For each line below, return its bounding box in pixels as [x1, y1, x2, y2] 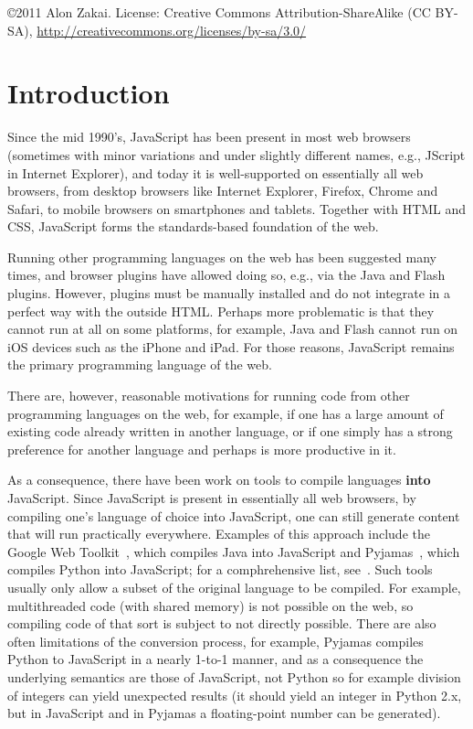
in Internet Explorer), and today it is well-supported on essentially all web [7, 163, 424, 182]
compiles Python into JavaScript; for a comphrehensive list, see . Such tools [7, 560, 433, 579]
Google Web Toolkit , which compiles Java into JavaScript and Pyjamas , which [7, 541, 460, 561]
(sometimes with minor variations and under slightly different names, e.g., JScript [7, 145, 466, 164]
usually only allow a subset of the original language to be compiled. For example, [7, 577, 461, 596]
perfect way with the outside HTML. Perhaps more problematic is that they [7, 301, 435, 320]
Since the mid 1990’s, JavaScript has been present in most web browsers [7, 127, 411, 146]
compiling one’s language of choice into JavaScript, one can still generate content [7, 506, 460, 525]
